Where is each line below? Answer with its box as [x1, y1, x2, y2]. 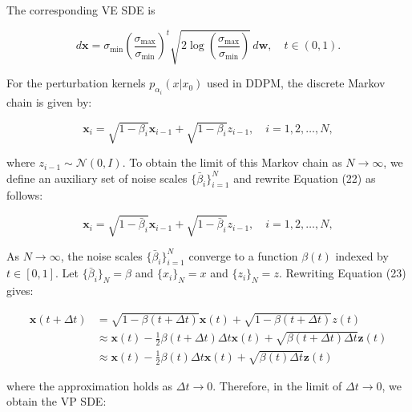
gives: [6, 282, 34, 299]
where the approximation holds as [6, 377, 173, 394]
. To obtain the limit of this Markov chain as [122, 154, 342, 171]
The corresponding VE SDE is [6, 2, 156, 18]
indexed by [335, 247, 389, 264]
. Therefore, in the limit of [212, 377, 342, 394]
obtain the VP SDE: [6, 393, 107, 410]
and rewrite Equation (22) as [233, 169, 376, 186]
